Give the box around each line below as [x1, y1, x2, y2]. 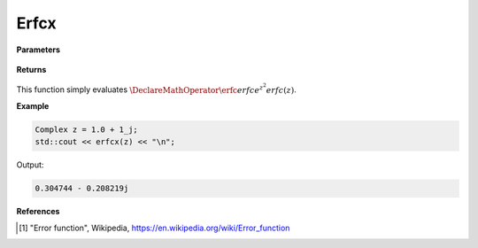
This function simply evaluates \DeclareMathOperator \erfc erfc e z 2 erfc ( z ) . [16, 82, 297, 95]
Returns [16, 64, 47, 74]
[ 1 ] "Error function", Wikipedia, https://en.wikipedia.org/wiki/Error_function [19, 222, 290, 233]
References [16, 206, 60, 217]
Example [16, 101, 50, 112]
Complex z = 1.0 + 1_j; [35, 125, 139, 135]
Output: [16, 159, 44, 170]
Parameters [16, 44, 61, 55]
